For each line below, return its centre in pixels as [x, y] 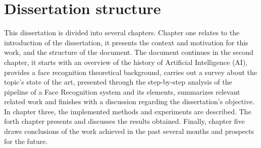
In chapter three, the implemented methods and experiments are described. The [128, 111]
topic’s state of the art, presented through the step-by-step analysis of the [118, 82]
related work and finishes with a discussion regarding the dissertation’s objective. [129, 101]
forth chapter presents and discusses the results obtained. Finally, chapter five [124, 121]
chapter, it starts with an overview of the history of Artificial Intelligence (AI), [126, 62]
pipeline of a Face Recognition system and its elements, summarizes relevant [122, 91]
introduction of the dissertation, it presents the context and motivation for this [126, 42]
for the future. [26, 141]
